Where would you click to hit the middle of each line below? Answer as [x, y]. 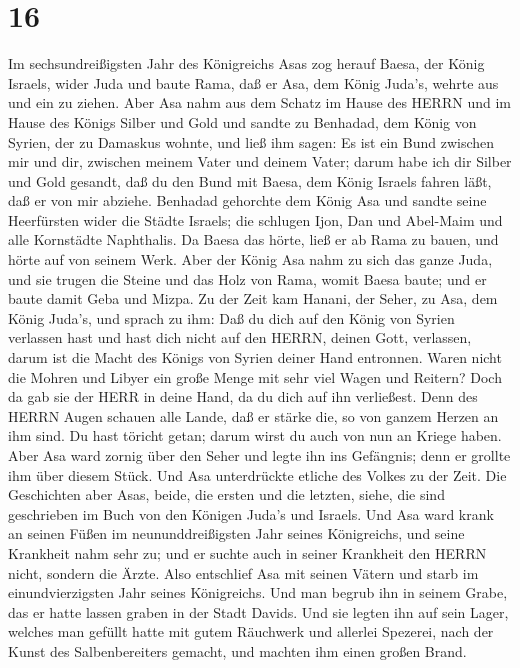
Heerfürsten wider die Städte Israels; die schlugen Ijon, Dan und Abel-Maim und [255, 219]
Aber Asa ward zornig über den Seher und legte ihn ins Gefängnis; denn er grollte [259, 455]
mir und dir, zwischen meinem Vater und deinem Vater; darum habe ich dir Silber [260, 161]
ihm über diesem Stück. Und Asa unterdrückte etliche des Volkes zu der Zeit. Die [257, 474]
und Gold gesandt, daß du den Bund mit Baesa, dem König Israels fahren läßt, [250, 180]
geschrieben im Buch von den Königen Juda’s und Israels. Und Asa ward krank [251, 513]
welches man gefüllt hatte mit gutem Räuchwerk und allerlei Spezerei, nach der [251, 631]
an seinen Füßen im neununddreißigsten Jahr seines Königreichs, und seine [236, 533]
